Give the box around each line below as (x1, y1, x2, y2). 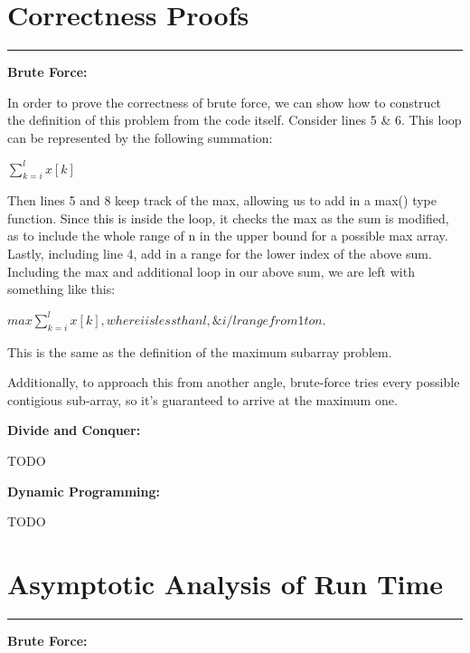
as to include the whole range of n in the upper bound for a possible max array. (7, 226, 448, 245)
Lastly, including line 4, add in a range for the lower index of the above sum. (7, 244, 432, 263)
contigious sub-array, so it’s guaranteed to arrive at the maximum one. (7, 390, 398, 409)
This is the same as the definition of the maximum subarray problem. (7, 342, 392, 361)
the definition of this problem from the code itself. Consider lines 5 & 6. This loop (7, 110, 462, 129)
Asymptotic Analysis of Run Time (7, 565, 444, 601)
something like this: (7, 279, 116, 298)
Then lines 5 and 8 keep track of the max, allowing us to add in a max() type (7, 191, 437, 210)
